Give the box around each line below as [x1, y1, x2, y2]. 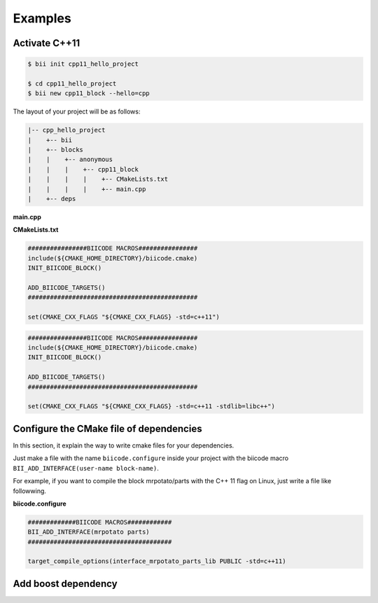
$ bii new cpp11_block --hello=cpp [27, 90, 150, 97]
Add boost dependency [13, 578, 118, 590]
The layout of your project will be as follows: [13, 107, 141, 116]
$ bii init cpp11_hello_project [27, 60, 139, 68]
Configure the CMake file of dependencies [13, 422, 202, 434]
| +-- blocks [27, 146, 84, 154]
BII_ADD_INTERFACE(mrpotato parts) [27, 528, 150, 536]
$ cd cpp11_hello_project [27, 79, 117, 88]
